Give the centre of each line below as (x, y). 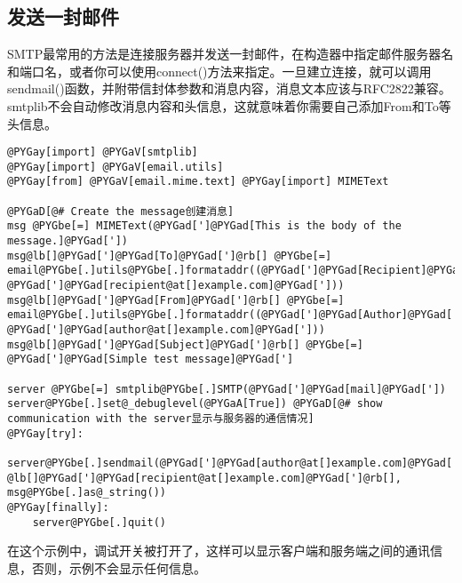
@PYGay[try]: (45, 433)
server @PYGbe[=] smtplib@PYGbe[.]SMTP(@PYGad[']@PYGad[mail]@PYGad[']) (227, 389)
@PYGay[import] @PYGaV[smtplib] (103, 152)
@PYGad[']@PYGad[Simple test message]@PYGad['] (151, 359)
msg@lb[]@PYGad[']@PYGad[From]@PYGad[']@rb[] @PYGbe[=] (176, 300)
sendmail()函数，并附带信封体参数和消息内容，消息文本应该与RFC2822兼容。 (229, 88)
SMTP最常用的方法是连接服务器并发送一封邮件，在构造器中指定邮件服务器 (224, 54)
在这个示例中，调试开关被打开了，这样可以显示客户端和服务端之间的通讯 (219, 551)
